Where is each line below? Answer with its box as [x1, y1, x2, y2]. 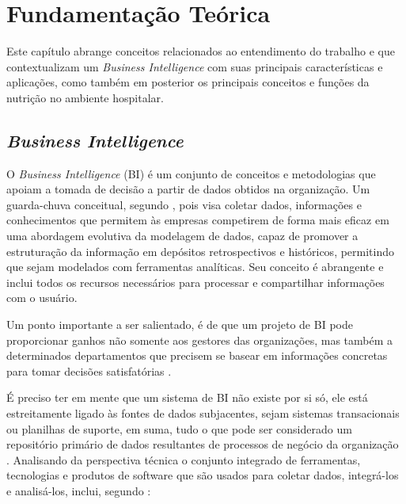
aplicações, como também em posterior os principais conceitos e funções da [6, 74, 370, 90]
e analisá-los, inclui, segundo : [6, 482, 151, 498]
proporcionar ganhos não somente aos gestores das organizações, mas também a [6, 331, 393, 348]
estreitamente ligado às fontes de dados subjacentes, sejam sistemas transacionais [6, 405, 400, 422]
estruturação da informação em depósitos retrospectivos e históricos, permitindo [6, 242, 395, 259]
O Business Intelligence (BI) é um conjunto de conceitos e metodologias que [6, 165, 376, 181]
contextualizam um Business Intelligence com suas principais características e [6, 58, 383, 74]
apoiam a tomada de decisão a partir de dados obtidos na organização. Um [6, 181, 370, 197]
